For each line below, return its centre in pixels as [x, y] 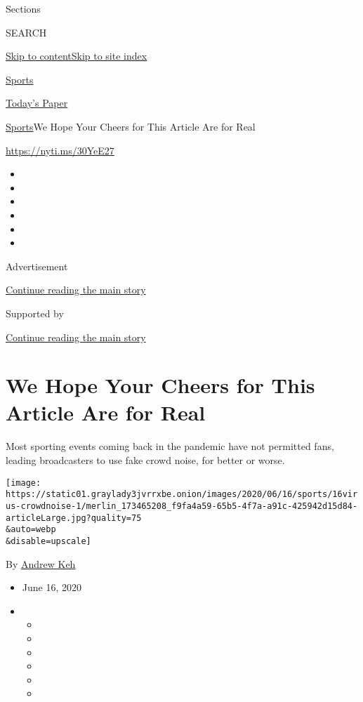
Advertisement [37, 266]
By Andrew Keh [41, 563]
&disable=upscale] [48, 541]
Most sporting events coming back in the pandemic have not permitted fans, [170, 446]
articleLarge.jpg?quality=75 [74, 518]
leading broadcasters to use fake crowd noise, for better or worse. [145, 460]
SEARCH [26, 32]
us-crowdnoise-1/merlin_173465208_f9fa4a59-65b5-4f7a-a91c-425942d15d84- [182, 506]
